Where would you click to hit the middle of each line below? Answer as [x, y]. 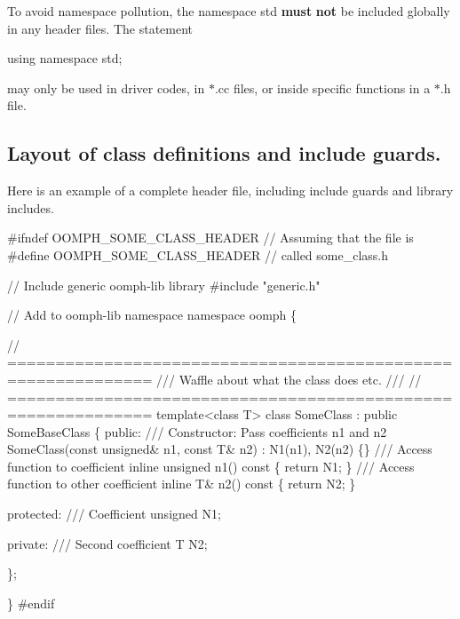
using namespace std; [65, 58]
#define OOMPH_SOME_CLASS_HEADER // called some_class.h [198, 254]
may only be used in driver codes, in [106, 87]
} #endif [31, 603]
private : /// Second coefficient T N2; [107, 543]
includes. [31, 207]
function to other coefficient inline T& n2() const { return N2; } [182, 484]
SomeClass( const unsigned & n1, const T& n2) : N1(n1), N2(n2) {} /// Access [220, 449]
